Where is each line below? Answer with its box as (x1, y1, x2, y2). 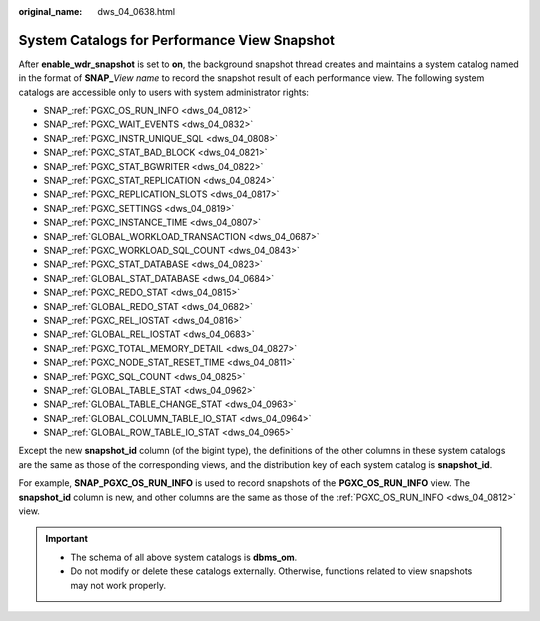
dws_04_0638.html (97, 6, 175, 17)
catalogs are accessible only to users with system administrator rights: (18, 86, 310, 98)
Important (45, 533, 89, 545)
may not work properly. (70, 579, 167, 591)
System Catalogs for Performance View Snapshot (18, 31, 335, 49)
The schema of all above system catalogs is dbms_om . (70, 551, 298, 563)
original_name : (18, 6, 83, 17)
